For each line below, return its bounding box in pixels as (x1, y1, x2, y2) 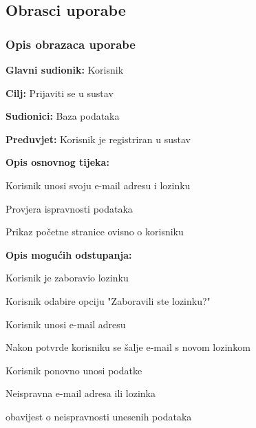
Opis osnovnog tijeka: (6, 155, 109, 169)
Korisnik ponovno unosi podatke (6, 363, 142, 377)
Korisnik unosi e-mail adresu (6, 317, 126, 331)
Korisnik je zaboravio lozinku (6, 270, 129, 285)
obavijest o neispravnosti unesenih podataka (6, 409, 192, 423)
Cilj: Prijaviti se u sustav (6, 85, 114, 100)
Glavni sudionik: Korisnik (6, 63, 124, 76)
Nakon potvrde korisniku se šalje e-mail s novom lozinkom (6, 340, 250, 354)
